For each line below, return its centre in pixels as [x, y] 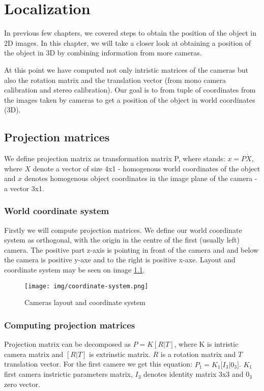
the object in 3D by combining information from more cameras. [103, 53]
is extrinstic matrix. [120, 354]
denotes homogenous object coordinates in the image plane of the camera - [141, 178]
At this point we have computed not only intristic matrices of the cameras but [126, 69]
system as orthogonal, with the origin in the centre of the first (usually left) [122, 240]
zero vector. [22, 384]
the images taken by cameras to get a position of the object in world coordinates [130, 99]
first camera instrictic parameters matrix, [68, 374]
